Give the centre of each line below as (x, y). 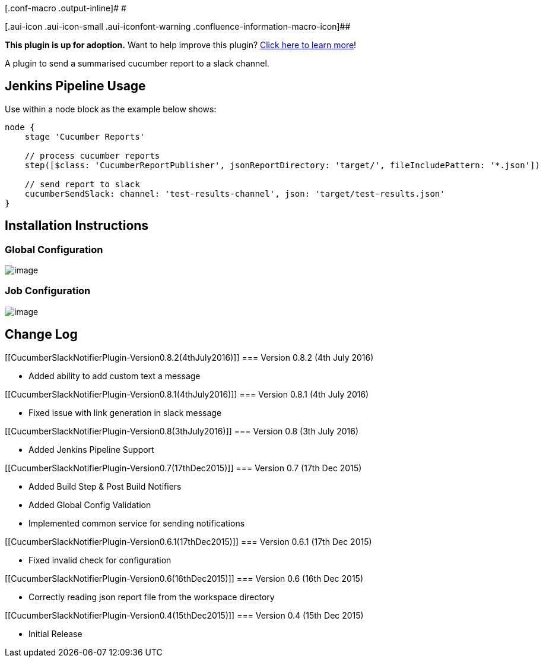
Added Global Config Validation (90, 505)
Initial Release (55, 633)
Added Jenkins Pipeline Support (91, 449)
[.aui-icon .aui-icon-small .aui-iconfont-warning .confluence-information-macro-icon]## (178, 26)
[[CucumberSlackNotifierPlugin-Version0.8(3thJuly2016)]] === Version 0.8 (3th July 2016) (182, 431)
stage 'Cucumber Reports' (85, 136)
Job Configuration (48, 291)
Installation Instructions (77, 226)
